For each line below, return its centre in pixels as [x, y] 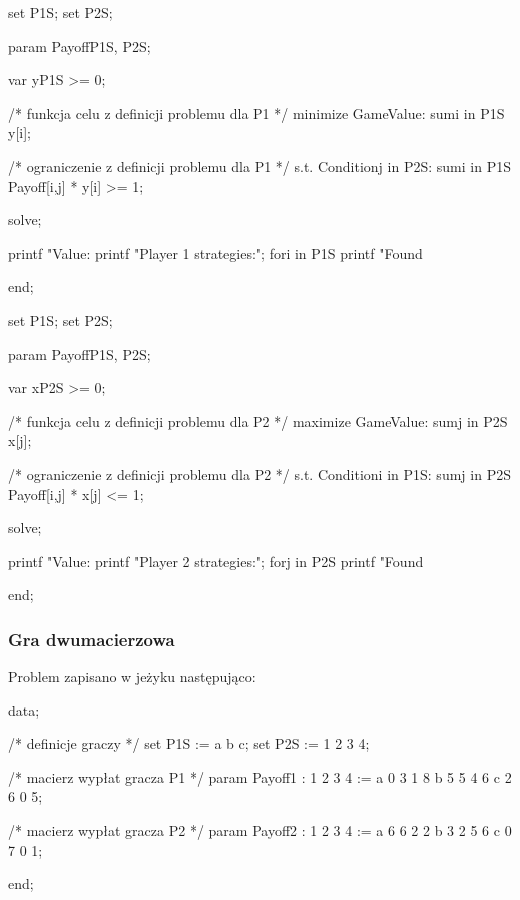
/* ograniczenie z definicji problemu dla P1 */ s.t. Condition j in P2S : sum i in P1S [259, 165]
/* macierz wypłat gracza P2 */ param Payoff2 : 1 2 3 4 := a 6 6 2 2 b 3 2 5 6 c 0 [260, 830]
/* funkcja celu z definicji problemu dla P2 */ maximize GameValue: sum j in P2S [258, 420]
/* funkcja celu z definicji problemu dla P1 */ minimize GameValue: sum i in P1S [256, 112]
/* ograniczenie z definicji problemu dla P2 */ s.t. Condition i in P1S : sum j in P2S [259, 473]
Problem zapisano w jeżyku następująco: [132, 676]
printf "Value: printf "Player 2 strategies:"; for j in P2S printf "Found [216, 560]
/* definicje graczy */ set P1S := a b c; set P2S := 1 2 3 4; [189, 743]
